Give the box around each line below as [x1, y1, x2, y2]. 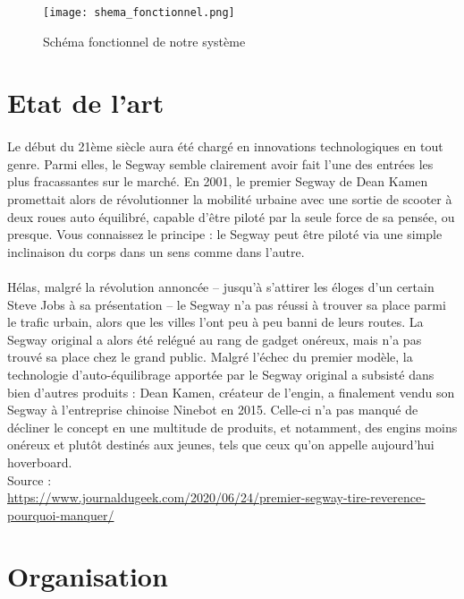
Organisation [7, 558, 168, 595]
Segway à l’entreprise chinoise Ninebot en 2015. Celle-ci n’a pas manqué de [7, 400, 418, 419]
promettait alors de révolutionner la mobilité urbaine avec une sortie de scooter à [7, 190, 452, 208]
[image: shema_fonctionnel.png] [43, 6, 235, 19]
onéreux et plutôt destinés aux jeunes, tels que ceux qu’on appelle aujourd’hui [7, 435, 434, 454]
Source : [7, 470, 52, 489]
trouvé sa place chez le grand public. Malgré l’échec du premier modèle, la [7, 347, 413, 366]
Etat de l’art [7, 84, 165, 121]
